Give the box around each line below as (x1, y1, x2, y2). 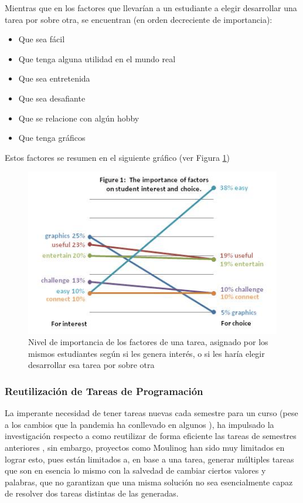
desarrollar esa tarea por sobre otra (28, 359, 155, 371)
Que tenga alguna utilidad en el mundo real (18, 52, 176, 65)
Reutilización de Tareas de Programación (5, 383, 203, 398)
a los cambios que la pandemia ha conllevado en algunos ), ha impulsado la (5, 418, 274, 430)
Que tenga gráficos (18, 131, 86, 144)
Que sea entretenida (18, 72, 90, 85)
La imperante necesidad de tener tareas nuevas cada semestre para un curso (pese (5, 407, 298, 419)
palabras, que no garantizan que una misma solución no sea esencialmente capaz (5, 475, 293, 488)
